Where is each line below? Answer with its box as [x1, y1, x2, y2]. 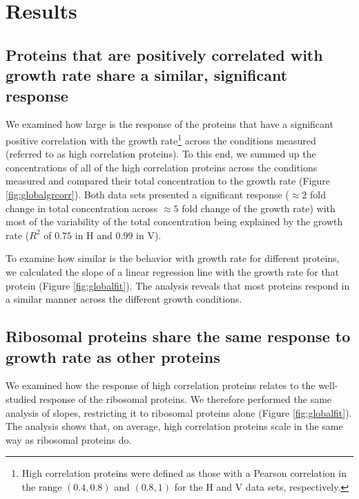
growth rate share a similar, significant [6, 64, 288, 86]
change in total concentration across [6, 200, 158, 215]
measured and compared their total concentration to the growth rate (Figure [6, 173, 330, 188]
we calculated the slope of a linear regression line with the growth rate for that [6, 264, 340, 279]
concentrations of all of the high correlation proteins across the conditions [6, 160, 318, 174]
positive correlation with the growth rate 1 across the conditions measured [6, 131, 316, 147]
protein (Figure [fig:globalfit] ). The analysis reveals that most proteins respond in [6, 278, 350, 292]
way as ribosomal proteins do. [6, 432, 132, 446]
